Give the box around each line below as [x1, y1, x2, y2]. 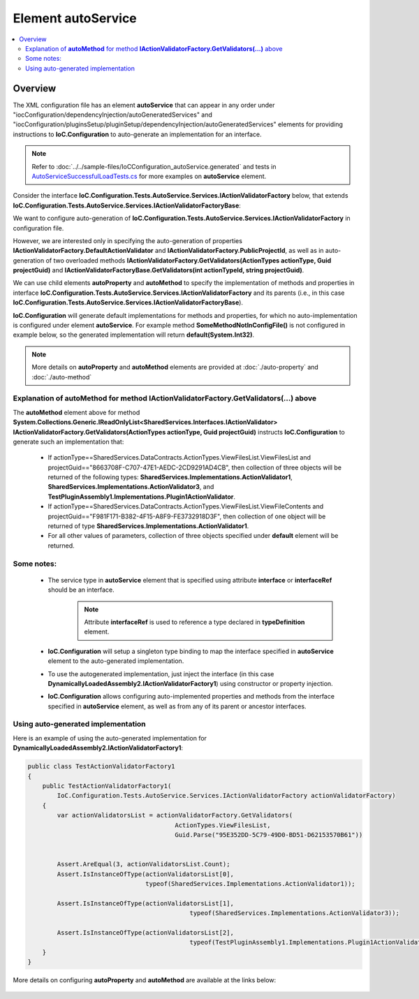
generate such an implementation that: [13, 437, 124, 446]
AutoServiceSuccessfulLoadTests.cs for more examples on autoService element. [31, 172, 267, 180]
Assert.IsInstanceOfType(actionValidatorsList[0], [57, 870, 234, 878]
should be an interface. [47, 585, 115, 594]
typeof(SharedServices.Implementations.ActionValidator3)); [189, 909, 399, 917]
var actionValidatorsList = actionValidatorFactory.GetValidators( [57, 811, 293, 819]
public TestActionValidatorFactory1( [42, 782, 172, 789]
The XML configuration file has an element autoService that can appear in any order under [13, 101, 275, 109]
